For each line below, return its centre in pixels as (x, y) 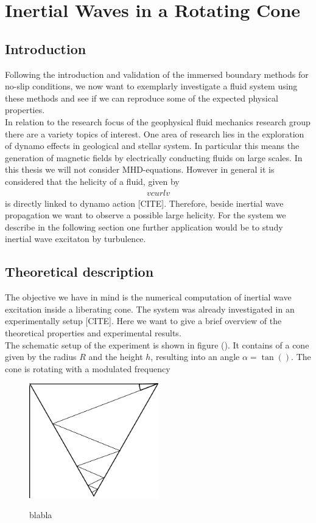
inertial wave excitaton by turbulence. (75, 239)
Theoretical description (79, 272)
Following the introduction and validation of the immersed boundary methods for (157, 74)
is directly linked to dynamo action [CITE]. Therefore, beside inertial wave (144, 203)
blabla (41, 515)
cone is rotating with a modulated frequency (88, 368)
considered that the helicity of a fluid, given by (92, 181)
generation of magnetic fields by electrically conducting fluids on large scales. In (154, 157)
